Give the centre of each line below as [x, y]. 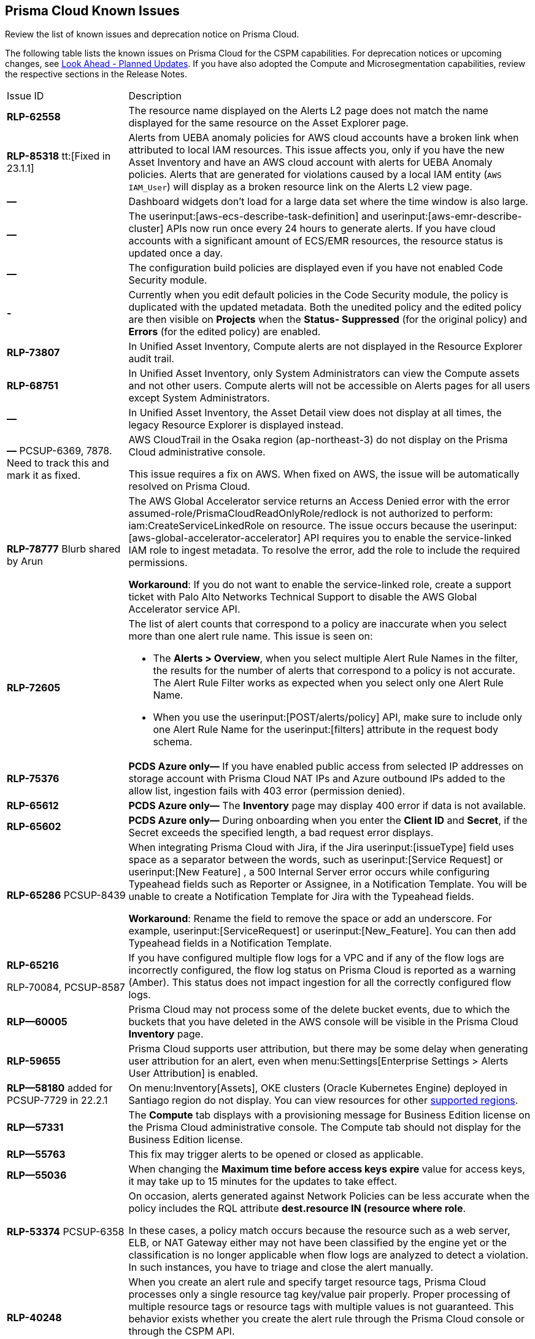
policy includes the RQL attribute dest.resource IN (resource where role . [297, 1209]
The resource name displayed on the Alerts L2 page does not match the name [308, 111]
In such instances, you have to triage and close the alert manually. [281, 1267]
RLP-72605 [34, 688]
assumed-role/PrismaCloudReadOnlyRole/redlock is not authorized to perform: [311, 514]
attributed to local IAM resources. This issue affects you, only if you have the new [317, 150]
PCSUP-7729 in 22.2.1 [57, 1100]
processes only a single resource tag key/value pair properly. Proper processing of [319, 1294]
